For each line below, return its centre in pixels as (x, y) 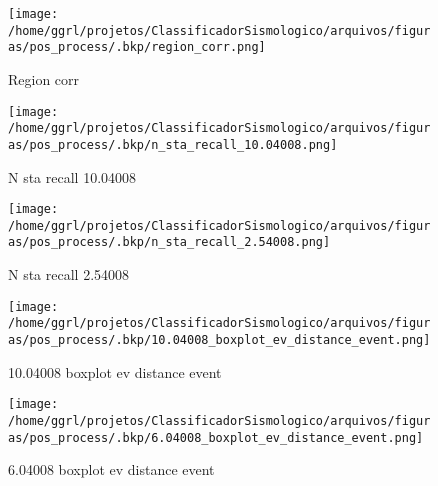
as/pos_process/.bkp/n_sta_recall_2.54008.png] (169, 242)
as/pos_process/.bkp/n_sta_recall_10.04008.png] (173, 144)
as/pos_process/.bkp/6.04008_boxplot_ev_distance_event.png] (216, 437)
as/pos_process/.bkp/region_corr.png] (137, 47)
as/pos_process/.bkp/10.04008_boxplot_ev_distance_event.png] (219, 340)
